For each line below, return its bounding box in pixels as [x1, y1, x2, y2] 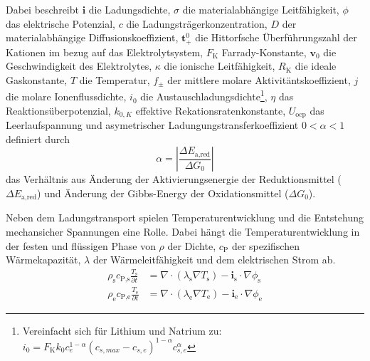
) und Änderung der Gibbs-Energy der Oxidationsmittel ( [37, 185, 289, 200]
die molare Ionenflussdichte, [6, 89, 127, 104]
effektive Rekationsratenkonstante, [135, 103, 286, 117]
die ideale [295, 58, 337, 73]
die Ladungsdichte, [88, 2, 171, 16]
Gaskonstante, [6, 72, 68, 87]
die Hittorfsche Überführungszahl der [195, 30, 357, 45]
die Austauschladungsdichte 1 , [140, 87, 268, 104]
